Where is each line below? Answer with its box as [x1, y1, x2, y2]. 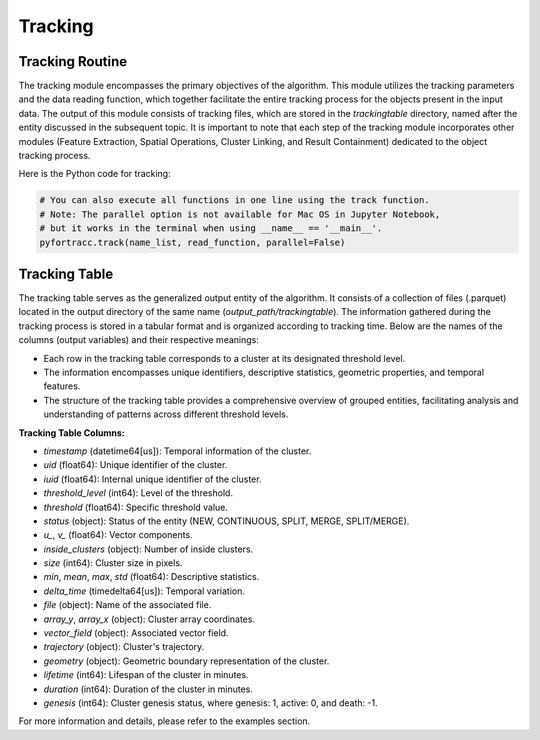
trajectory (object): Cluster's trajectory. [43, 641, 205, 653]
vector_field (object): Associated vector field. [43, 627, 229, 639]
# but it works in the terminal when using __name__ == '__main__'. [39, 223, 383, 234]
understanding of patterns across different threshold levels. [43, 408, 289, 420]
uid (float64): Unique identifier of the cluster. [43, 459, 228, 471]
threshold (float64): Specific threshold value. [43, 501, 229, 513]
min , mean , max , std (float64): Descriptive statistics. [43, 571, 260, 583]
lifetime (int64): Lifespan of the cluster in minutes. [43, 669, 249, 681]
